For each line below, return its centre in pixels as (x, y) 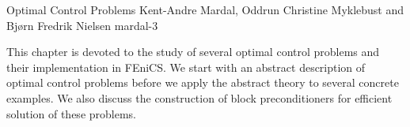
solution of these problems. (71, 113)
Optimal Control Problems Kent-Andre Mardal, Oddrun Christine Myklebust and (205, 9)
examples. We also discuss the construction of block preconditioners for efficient (199, 97)
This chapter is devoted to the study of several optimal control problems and (193, 52)
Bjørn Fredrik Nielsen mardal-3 (82, 25)
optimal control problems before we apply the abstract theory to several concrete (203, 82)
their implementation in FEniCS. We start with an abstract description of (186, 67)
